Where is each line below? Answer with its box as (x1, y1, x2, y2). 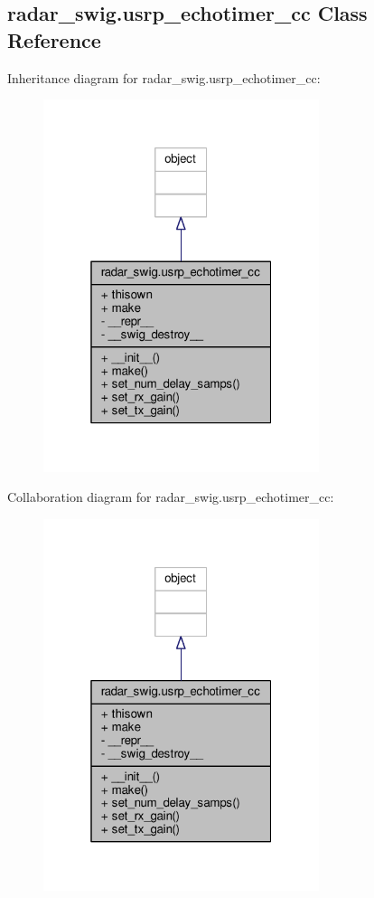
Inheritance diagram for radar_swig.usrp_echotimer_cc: (7, 68, 321, 87)
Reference (7, 25, 101, 53)
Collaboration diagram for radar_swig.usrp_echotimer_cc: (7, 487, 334, 506)
